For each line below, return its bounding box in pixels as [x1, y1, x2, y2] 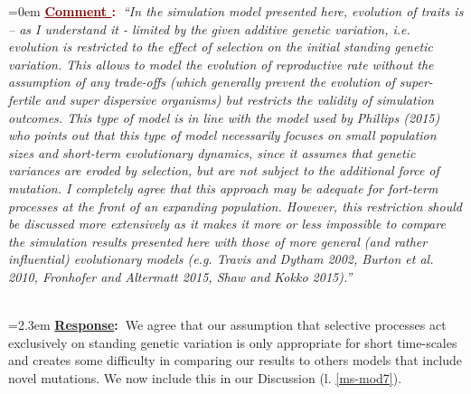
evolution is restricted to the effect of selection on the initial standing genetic [8, 37, 433, 56]
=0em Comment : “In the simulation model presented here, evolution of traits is [8, 2, 464, 20]
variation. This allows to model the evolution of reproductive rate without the [8, 54, 434, 73]
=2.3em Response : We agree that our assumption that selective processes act [8, 315, 447, 334]
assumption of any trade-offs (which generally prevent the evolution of [8, 72, 395, 91]
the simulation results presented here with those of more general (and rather [8, 231, 428, 250]
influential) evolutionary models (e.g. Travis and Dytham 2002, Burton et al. [8, 249, 434, 268]
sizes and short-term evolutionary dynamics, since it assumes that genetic [8, 143, 416, 162]
